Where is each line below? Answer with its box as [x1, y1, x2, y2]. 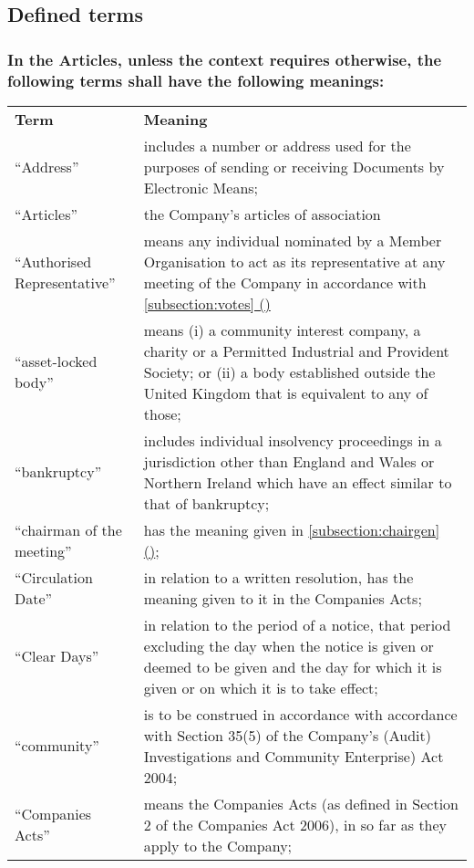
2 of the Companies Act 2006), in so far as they [143, 813, 448, 835]
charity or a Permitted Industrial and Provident [143, 340, 449, 361]
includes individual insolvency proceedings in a [143, 429, 442, 451]
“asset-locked [15, 350, 98, 372]
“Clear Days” [15, 645, 99, 667]
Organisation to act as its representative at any [143, 250, 446, 272]
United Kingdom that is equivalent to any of [143, 382, 428, 403]
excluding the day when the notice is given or [143, 634, 434, 656]
